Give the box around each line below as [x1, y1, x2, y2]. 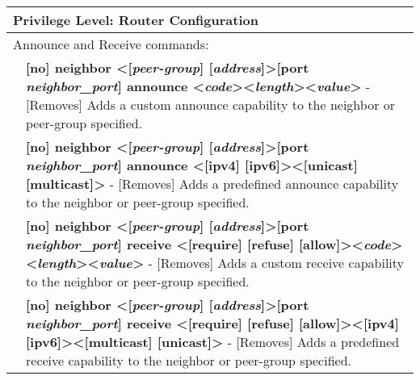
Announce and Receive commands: [13, 35, 209, 53]
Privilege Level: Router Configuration [13, 10, 258, 29]
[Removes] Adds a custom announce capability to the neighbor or [26, 95, 396, 114]
